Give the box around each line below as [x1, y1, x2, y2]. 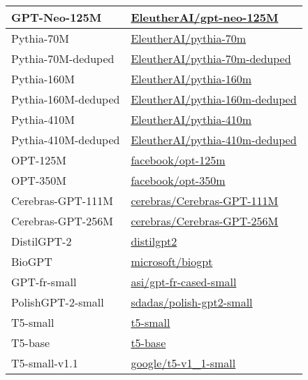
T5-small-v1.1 [11, 355, 78, 371]
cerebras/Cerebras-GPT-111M [131, 192, 279, 209]
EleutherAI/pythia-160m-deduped [131, 91, 297, 107]
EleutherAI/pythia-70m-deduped [131, 50, 291, 66]
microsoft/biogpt [131, 253, 213, 269]
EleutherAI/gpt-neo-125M [131, 9, 279, 25]
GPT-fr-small [11, 274, 77, 290]
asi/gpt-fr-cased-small [131, 274, 237, 290]
